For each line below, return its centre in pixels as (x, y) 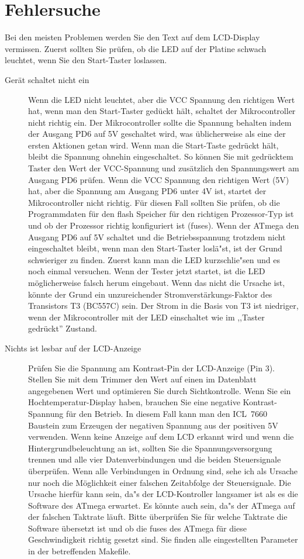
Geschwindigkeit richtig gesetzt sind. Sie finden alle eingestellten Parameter (163, 539)
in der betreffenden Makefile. (80, 551)
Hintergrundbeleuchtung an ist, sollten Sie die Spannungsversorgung (150, 448)
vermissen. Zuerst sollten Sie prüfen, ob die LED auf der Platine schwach (136, 48)
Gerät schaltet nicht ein (47, 79)
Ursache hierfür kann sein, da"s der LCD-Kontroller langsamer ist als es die (163, 494)
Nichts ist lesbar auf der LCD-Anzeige (73, 348)
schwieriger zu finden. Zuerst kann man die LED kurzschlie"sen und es (154, 259)
